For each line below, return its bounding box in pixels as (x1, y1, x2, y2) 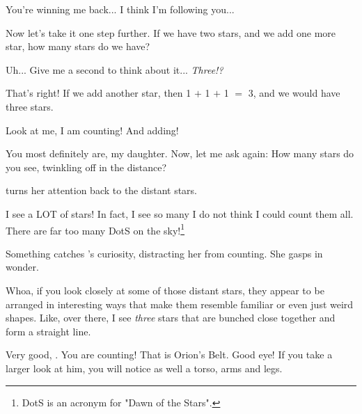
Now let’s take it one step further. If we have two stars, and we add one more (6, 25, 336, 40)
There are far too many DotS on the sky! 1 (6, 221, 185, 237)
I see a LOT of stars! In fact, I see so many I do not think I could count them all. (6, 206, 354, 221)
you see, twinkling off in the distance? (6, 159, 167, 174)
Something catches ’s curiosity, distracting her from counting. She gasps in (6, 246, 323, 260)
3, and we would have (248, 86, 340, 100)
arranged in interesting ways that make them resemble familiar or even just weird (6, 296, 354, 311)
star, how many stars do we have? (6, 39, 150, 54)
